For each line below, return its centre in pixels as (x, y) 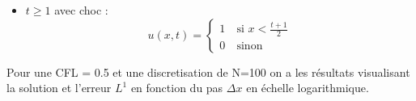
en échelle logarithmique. (308, 88)
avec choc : (81, 10)
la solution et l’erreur (59, 88)
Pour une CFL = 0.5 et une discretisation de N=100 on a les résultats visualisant (208, 72)
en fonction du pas (177, 88)
